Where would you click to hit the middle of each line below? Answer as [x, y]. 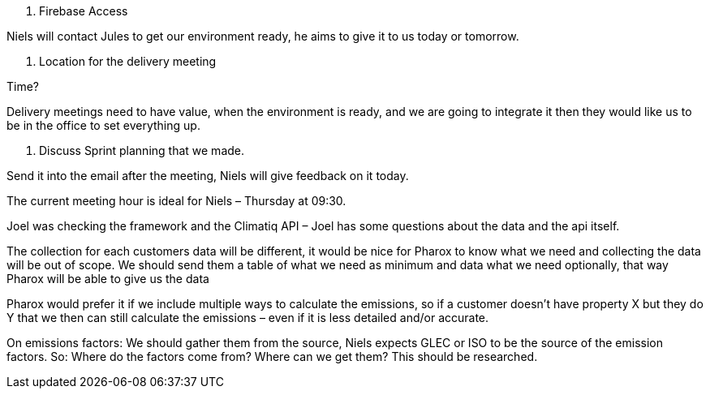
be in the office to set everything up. [103, 125]
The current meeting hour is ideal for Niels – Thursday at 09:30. [176, 201]
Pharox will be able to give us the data [108, 279]
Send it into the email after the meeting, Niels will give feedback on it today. [208, 176]
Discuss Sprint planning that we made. [142, 150]
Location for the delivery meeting [128, 61]
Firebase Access [84, 11]
